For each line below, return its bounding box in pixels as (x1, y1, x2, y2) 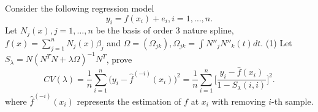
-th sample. (271, 94, 314, 107)
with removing (211, 94, 266, 107)
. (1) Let (260, 36, 292, 49)
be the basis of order (96, 24, 173, 37)
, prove (106, 52, 132, 65)
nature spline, (183, 24, 234, 37)
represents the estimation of (77, 94, 181, 107)
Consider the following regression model (5, 2, 154, 14)
